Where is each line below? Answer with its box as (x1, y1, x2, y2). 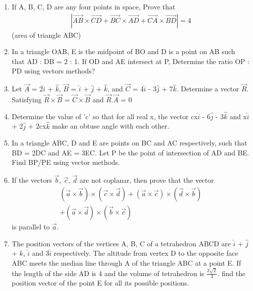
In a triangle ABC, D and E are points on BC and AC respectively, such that (11, 138, 248, 148)
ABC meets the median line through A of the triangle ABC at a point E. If (11, 257, 241, 268)
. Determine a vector (176, 83, 239, 94)
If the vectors (11, 175, 52, 185)
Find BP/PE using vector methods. (11, 157, 120, 167)
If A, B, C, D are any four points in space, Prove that (11, 1, 176, 11)
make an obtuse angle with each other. (52, 121, 170, 131)
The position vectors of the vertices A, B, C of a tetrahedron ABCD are (11, 238, 231, 248)
